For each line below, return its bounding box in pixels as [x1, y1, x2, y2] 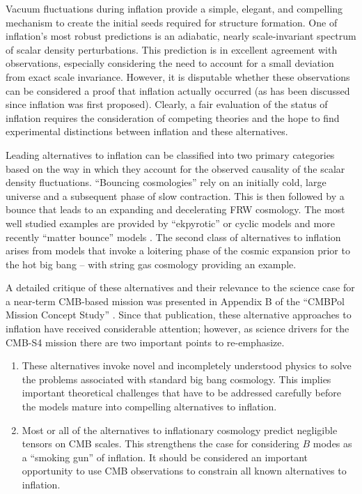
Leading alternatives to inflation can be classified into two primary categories [6, 147, 335, 162]
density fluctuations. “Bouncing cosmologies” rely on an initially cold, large [6, 175, 326, 190]
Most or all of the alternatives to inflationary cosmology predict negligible [22, 422, 338, 437]
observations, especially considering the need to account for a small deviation [6, 56, 334, 70]
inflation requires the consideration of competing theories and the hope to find [6, 110, 340, 125]
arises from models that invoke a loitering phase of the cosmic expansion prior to [6, 243, 350, 258]
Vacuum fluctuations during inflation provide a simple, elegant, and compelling [6, 1, 343, 15]
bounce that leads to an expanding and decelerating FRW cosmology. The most [6, 202, 345, 217]
